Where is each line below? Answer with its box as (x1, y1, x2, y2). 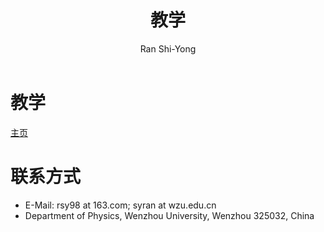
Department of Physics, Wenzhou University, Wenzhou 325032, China (24, 209, 315, 221)
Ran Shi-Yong (139, 42, 197, 55)
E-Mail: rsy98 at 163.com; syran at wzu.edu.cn (24, 199, 217, 211)
